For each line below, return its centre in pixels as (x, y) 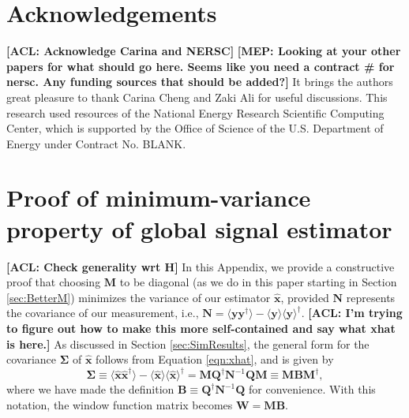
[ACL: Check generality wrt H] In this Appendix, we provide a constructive (201, 266)
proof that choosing (54, 282)
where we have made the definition (90, 389)
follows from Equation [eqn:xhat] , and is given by (215, 359)
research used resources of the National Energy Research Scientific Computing (195, 112)
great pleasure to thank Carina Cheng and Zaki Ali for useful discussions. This (197, 97)
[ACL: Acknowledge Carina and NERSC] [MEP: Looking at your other (204, 51)
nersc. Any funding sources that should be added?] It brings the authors (200, 82)
